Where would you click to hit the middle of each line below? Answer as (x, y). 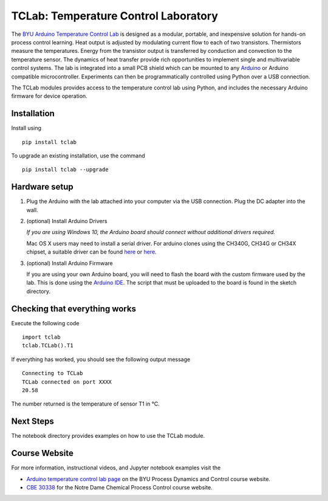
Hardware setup (42, 187)
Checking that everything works (74, 309)
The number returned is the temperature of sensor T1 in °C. (86, 404)
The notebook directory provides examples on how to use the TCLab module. (108, 436)
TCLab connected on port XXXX (67, 382)
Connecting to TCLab (53, 373)
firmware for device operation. (49, 96)
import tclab (41, 337)
